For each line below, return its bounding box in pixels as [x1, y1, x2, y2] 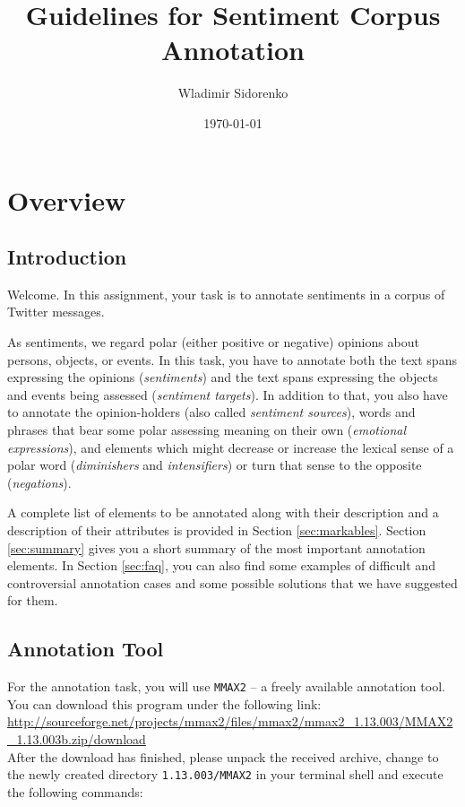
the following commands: [7, 782, 143, 801]
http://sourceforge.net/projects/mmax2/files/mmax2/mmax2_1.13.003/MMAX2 [7, 712, 453, 731]
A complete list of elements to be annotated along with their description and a [7, 503, 439, 522]
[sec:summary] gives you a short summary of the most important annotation [7, 538, 426, 557]
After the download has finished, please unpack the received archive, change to [7, 747, 439, 766]
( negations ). [7, 473, 72, 491]
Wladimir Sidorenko [177, 83, 288, 102]
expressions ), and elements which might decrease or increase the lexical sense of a [7, 438, 454, 456]
